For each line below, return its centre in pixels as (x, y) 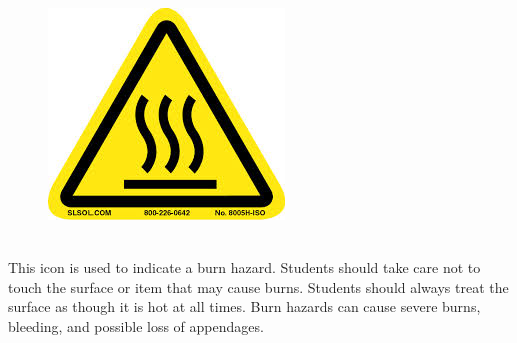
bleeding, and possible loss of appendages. (136, 325)
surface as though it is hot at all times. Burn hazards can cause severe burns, (244, 306)
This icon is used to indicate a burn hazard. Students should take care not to (244, 267)
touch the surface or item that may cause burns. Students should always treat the (258, 286)
